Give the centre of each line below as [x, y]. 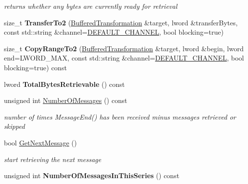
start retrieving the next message [53, 159]
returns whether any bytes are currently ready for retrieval [91, 6]
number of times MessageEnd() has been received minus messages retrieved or [120, 116]
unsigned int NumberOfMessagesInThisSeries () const [92, 175]
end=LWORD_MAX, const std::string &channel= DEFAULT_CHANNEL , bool [124, 58]
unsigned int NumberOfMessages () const [66, 100]
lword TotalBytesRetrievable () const [64, 84]
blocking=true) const [35, 67]
